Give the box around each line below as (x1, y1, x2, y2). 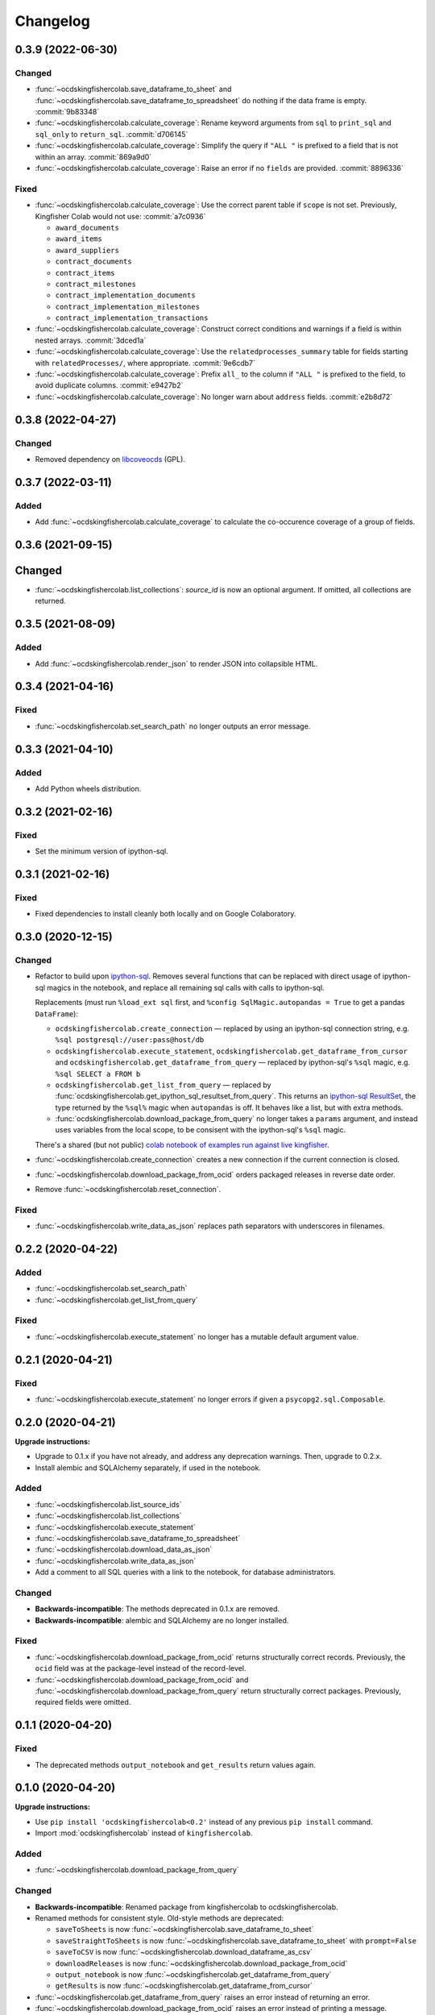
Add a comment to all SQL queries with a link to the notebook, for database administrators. (35, 1568, 336, 1577)
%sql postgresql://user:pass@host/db (55, 1036, 205, 1045)
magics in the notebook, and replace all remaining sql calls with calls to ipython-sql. (47, 983, 325, 992)
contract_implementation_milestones (55, 302, 201, 311)
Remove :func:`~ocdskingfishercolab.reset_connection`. (35, 1185, 222, 1194)
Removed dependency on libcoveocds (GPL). (35, 454, 185, 463)
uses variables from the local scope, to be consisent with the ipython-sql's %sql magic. (55, 1125, 346, 1135)
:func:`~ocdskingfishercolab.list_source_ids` (35, 1499, 182, 1509)
